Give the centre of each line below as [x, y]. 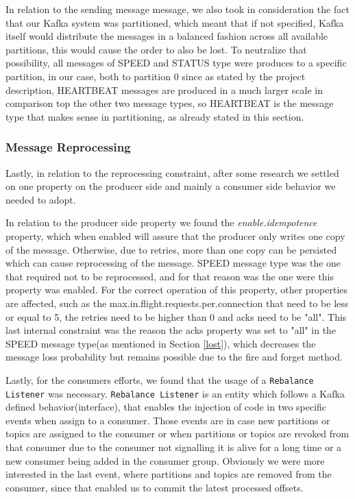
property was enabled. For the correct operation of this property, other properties [177, 290]
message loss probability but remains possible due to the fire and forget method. [174, 357]
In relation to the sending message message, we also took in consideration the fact [177, 9]
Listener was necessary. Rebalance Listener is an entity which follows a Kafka [175, 393]
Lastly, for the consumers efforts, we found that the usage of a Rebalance [160, 379]
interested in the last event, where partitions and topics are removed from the [169, 474]
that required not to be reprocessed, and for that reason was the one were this [170, 276]
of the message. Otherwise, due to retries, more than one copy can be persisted [171, 249]
